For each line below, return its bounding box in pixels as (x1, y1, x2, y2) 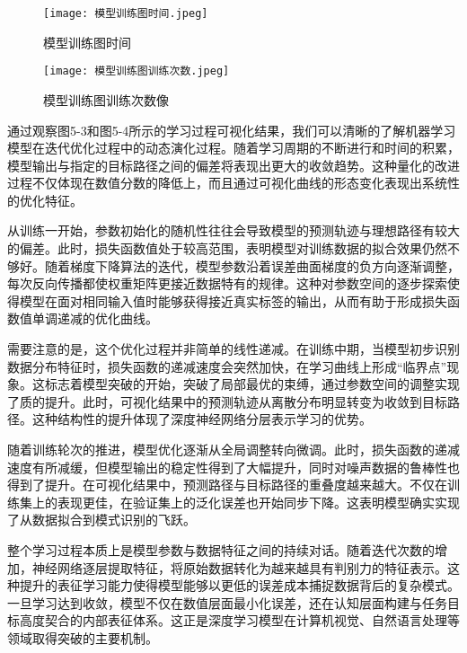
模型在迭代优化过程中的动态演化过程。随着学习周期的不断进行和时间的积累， (7, 138, 460, 157)
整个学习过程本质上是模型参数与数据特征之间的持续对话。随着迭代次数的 (7, 540, 435, 559)
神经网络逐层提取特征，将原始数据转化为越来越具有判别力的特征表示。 (31, 558, 447, 577)
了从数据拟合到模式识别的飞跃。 (7, 510, 196, 529)
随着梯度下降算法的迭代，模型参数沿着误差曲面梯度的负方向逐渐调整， (44, 256, 460, 275)
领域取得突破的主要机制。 (7, 628, 158, 647)
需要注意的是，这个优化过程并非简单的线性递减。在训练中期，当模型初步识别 (7, 340, 460, 358)
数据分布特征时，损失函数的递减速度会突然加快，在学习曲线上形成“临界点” (7, 357, 447, 375)
